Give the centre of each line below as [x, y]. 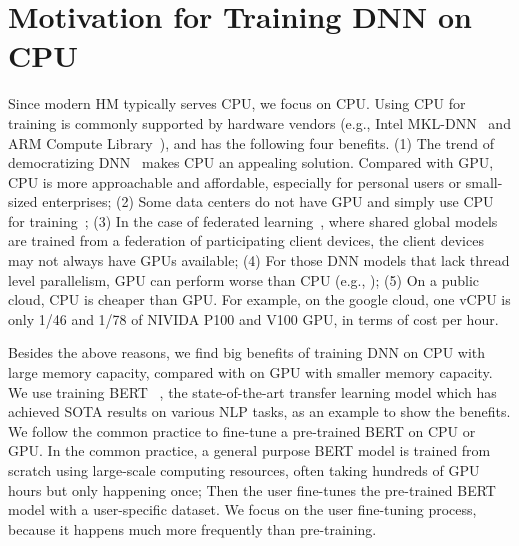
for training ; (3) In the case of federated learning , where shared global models [253, 220]
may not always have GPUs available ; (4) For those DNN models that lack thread [259, 260]
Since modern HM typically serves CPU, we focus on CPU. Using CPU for [237, 103]
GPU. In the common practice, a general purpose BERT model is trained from [249, 450]
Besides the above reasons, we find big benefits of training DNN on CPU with [247, 352]
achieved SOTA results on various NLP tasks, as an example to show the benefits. [259, 411]
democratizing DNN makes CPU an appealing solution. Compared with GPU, [251, 162]
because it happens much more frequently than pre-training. [192, 528]
